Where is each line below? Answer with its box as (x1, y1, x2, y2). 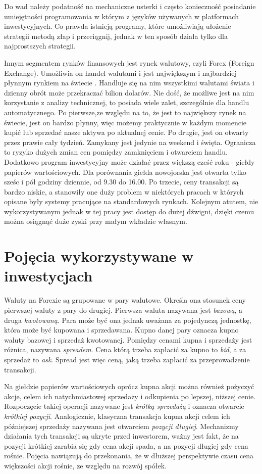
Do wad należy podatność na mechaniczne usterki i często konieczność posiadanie (4, 1, 256, 11)
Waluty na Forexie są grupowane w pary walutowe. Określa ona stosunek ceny (4, 295, 246, 305)
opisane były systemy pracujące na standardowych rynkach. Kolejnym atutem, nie (4, 196, 258, 207)
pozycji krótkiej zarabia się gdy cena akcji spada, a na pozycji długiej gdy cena (4, 440, 248, 451)
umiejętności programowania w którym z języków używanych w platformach (4, 11, 239, 21)
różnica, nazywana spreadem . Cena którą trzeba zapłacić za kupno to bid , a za (4, 344, 246, 355)
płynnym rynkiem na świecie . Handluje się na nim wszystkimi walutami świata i (4, 77, 254, 88)
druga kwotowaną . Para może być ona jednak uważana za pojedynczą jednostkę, (4, 314, 251, 325)
